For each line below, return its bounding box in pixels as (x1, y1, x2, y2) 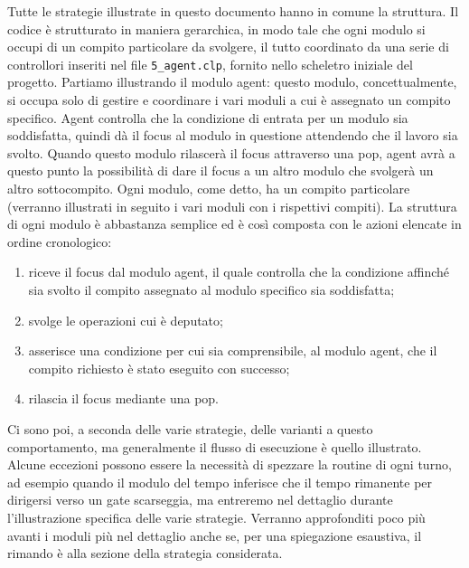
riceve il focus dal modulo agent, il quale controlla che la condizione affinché (28, 262, 450, 281)
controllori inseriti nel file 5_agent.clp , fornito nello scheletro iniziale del (7, 54, 413, 73)
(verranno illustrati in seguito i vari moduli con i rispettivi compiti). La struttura (7, 196, 457, 215)
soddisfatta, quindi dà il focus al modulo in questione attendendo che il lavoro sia (7, 126, 458, 145)
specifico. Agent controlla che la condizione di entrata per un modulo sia (7, 108, 408, 127)
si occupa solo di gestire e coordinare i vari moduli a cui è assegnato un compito (7, 90, 451, 109)
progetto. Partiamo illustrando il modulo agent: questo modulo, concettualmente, (7, 72, 457, 91)
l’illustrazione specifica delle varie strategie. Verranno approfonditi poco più (7, 507, 426, 526)
